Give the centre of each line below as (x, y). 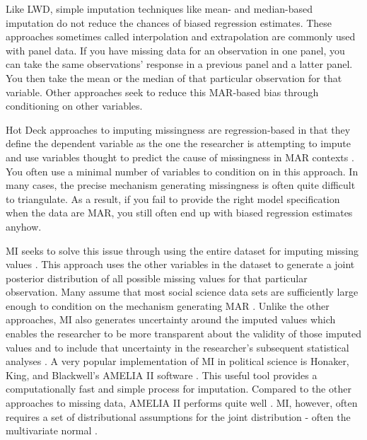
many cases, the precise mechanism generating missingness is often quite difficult (181, 185)
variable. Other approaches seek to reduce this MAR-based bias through (162, 92)
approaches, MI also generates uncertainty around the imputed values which (171, 319)
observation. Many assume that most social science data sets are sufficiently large (182, 292)
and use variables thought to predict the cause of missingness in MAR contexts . (180, 157)
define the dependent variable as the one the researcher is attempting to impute (179, 143)
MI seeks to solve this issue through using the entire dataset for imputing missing (182, 250)
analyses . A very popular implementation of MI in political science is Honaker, (177, 361)
